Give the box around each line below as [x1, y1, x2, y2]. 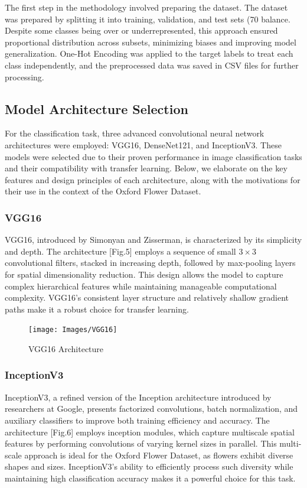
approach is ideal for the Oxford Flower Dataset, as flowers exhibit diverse [24, 448, 293, 461]
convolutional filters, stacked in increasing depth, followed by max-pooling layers [5, 256, 296, 269]
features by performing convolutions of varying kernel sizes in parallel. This [5, 437, 277, 450]
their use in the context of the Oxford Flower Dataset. [5, 185, 201, 197]
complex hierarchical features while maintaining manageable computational [5, 279, 277, 292]
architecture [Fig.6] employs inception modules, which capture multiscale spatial [5, 425, 295, 438]
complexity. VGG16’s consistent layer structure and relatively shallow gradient [5, 291, 289, 304]
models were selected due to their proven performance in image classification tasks [5, 150, 302, 162]
